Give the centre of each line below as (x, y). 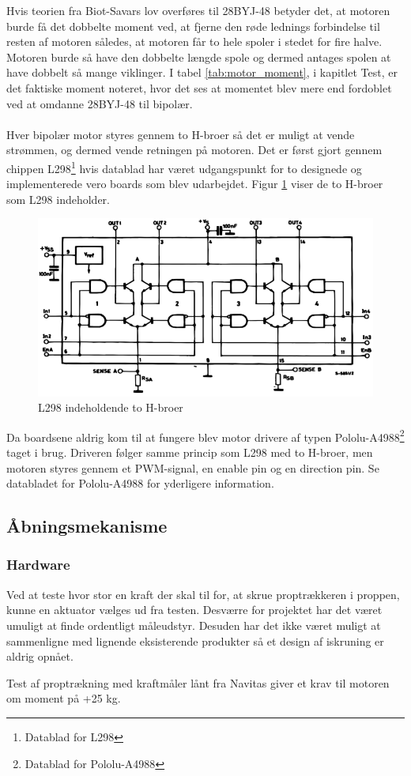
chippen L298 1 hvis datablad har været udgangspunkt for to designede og (184, 167)
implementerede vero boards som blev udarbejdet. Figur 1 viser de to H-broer (195, 184)
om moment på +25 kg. (64, 698)
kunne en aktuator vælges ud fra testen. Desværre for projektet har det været (194, 610)
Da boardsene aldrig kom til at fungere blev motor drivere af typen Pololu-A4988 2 (205, 435)
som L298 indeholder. (58, 199)
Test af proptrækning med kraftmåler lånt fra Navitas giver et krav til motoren (198, 682)
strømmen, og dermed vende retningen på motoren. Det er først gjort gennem (194, 150)
